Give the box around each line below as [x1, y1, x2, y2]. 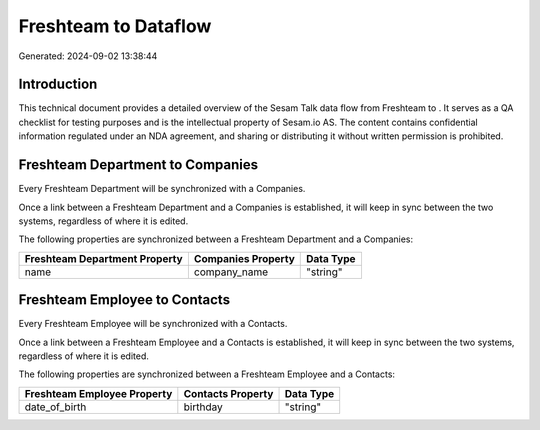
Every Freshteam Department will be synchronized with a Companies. [18, 183, 306, 195]
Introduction [18, 76, 98, 93]
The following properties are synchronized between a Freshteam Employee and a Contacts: [18, 368, 395, 380]
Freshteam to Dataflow [18, 15, 212, 37]
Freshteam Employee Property [24, 386, 173, 400]
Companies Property [193, 251, 295, 265]
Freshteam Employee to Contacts [18, 291, 230, 309]
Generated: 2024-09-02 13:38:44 [18, 50, 158, 62]
